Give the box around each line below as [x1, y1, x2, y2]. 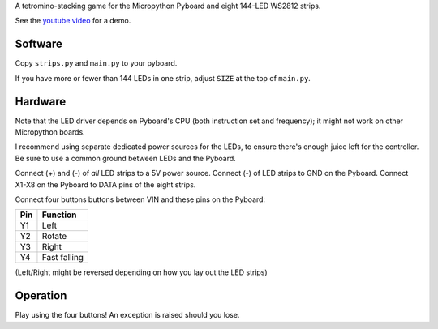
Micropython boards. [15, 126, 85, 137]
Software [15, 37, 62, 51]
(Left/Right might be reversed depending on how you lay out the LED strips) [15, 267, 268, 277]
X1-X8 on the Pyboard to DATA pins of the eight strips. [15, 179, 196, 190]
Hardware [15, 94, 67, 109]
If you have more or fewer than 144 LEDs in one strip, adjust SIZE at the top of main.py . [15, 73, 311, 83]
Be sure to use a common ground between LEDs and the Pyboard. [15, 153, 237, 163]
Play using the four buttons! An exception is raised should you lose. [15, 310, 240, 320]
